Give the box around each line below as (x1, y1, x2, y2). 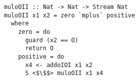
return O (25, 45, 54, 52)
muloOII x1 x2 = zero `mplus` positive (4, 11, 135, 19)
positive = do (18, 53, 64, 60)
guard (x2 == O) (25, 36, 79, 44)
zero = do (18, 28, 50, 35)
